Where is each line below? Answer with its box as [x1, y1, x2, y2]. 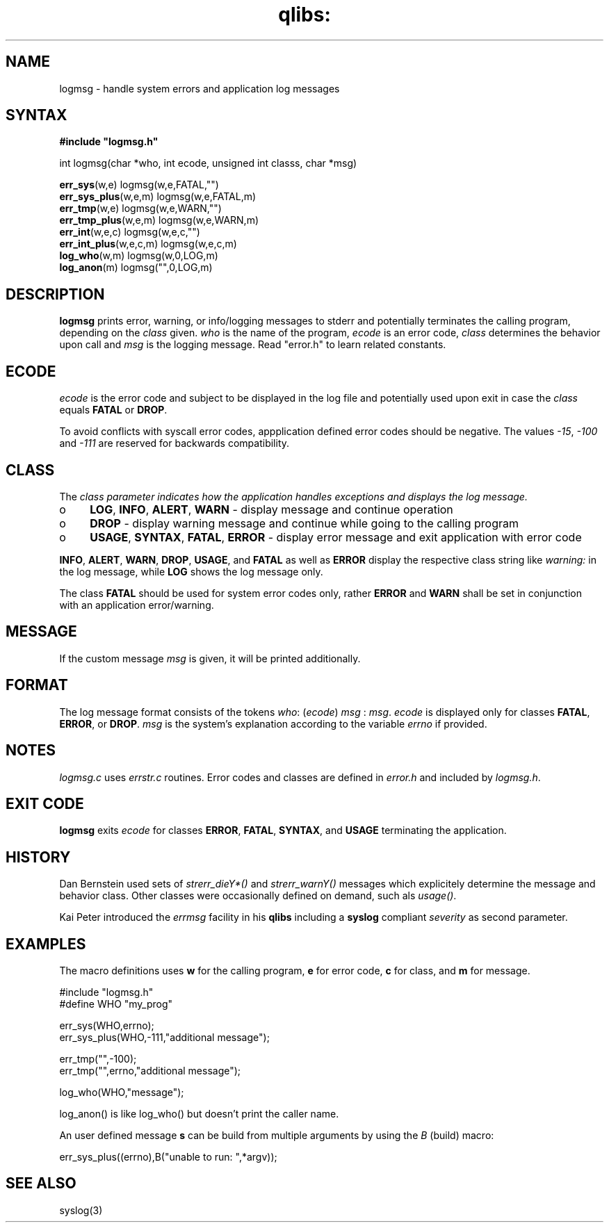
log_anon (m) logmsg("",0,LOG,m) [59, 261, 213, 274]
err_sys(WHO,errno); [59, 1020, 154, 1032]
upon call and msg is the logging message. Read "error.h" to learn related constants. [59, 338, 446, 351]
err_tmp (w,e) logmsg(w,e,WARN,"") [59, 202, 222, 215]
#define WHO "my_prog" [59, 998, 173, 1010]
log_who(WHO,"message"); [59, 1086, 184, 1099]
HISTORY [6, 848, 71, 866]
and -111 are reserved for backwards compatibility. [59, 437, 290, 450]
